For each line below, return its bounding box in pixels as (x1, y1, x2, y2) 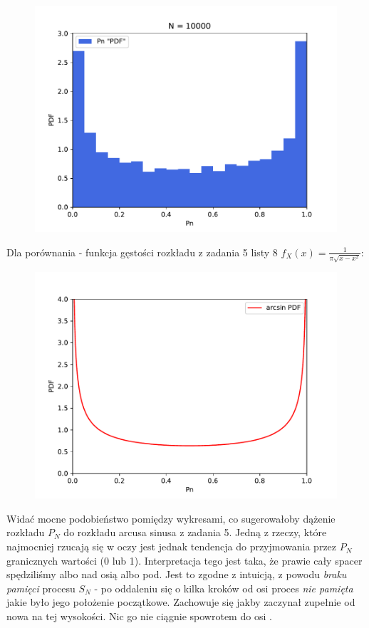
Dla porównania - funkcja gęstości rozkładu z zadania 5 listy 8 (6, 244, 278, 259)
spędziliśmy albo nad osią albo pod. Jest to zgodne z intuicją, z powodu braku (6, 567, 347, 582)
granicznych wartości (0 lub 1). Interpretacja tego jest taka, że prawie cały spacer (6, 553, 363, 567)
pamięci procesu (6, 580, 76, 595)
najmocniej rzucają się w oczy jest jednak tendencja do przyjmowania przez (6, 539, 337, 554)
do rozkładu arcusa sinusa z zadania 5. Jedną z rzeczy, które (63, 525, 327, 540)
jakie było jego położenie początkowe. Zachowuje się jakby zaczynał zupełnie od (6, 595, 355, 609)
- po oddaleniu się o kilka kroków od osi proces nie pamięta (94, 580, 353, 595)
